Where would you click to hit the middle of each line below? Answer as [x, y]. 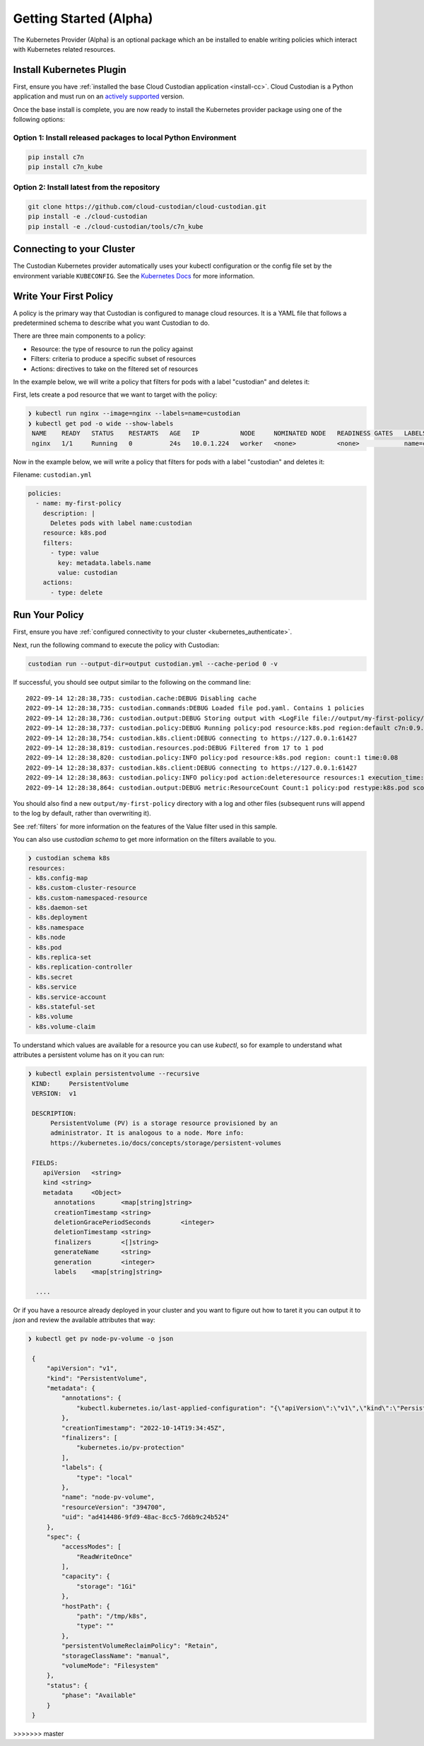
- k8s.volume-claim [61, 1026]
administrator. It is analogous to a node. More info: [147, 1133]
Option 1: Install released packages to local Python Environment [125, 137]
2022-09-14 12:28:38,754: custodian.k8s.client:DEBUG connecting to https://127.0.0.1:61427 [192, 738]
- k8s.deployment [58, 918]
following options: [39, 120]
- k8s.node [47, 937]
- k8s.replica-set [60, 957]
